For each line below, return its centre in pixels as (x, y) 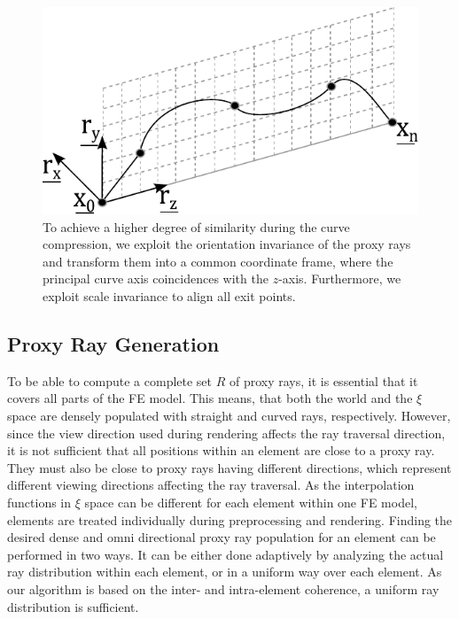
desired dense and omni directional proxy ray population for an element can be (222, 537)
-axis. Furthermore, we (340, 279)
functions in (39, 503)
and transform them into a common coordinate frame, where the (218, 261)
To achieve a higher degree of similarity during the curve (196, 226)
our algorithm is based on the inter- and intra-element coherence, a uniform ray (223, 589)
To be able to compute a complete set (110, 380)
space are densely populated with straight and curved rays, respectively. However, (229, 416)
